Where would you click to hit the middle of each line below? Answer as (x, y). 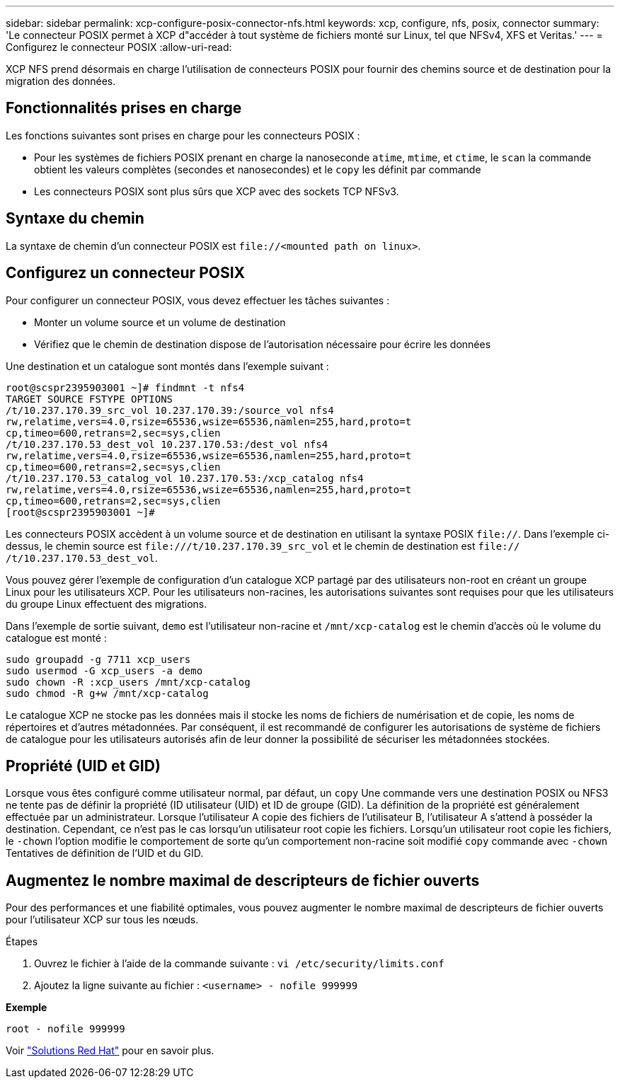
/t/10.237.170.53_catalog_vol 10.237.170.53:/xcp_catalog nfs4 (185, 478)
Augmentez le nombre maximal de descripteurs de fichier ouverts (243, 880)
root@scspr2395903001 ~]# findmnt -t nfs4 (125, 387)
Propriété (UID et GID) (83, 766)
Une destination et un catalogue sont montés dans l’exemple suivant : (167, 366)
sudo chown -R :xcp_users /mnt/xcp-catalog (128, 682)
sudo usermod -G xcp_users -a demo (104, 670)
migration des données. (61, 81)
